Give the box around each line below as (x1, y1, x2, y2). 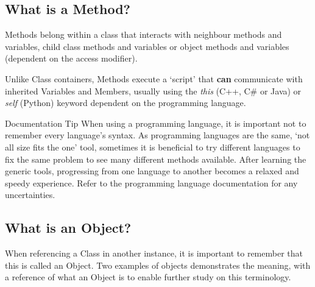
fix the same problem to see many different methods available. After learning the (5, 152, 306, 165)
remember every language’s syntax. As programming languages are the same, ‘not (5, 129, 310, 141)
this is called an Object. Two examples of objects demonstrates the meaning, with (5, 258, 311, 271)
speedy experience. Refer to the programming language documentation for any (5, 176, 298, 189)
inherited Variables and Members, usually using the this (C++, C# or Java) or (5, 84, 302, 97)
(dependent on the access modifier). (5, 52, 138, 65)
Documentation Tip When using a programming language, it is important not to (5, 116, 306, 129)
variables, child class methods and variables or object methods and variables (5, 40, 289, 52)
